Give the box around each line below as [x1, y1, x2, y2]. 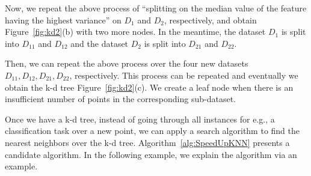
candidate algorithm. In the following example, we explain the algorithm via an [5, 148, 297, 160]
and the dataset [70, 37, 129, 49]
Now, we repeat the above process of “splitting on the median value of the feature [5, 2, 307, 14]
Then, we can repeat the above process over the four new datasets [5, 57, 248, 70]
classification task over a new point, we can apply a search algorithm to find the [5, 124, 300, 137]
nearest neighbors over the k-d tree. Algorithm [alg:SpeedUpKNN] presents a [5, 136, 290, 148]
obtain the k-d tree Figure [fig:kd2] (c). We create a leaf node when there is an [5, 80, 294, 93]
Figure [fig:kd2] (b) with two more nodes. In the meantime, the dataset [5, 25, 266, 38]
